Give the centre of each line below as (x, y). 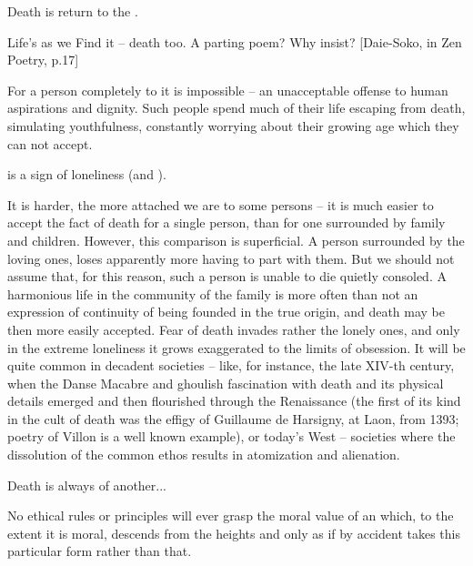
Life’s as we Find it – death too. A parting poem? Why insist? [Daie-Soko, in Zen (235, 41)
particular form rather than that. (100, 551)
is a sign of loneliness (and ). (87, 174)
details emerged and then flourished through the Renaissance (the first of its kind (234, 401)
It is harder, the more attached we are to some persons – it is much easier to (221, 204)
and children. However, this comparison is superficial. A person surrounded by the (236, 240)
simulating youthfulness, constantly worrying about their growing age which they (233, 125)
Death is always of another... (87, 485)
